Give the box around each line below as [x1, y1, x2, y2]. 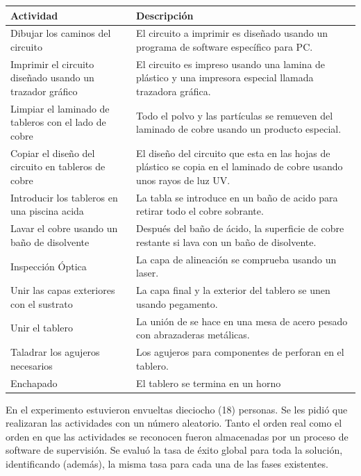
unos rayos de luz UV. [136, 173, 230, 188]
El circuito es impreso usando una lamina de [136, 56, 326, 71]
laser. [136, 265, 159, 280]
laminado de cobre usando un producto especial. [136, 122, 342, 136]
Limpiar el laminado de [10, 101, 110, 115]
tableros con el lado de [10, 115, 106, 129]
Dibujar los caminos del [10, 26, 111, 40]
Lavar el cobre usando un [10, 221, 118, 236]
